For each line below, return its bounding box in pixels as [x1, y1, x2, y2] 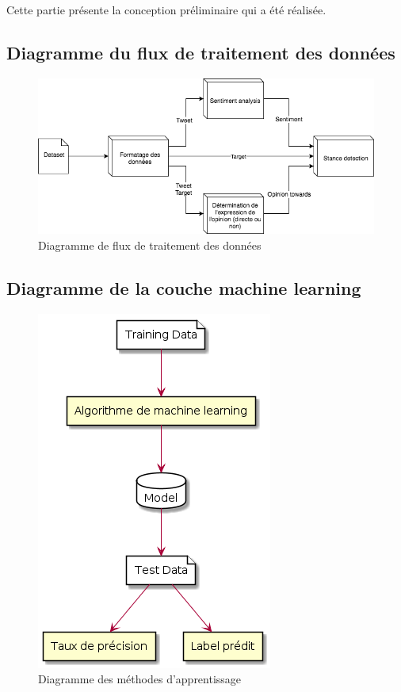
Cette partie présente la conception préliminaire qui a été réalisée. [6, 2, 327, 17]
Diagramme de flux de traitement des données [38, 236, 262, 253]
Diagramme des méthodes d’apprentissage [38, 671, 242, 687]
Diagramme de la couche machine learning [6, 275, 361, 300]
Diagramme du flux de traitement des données [6, 40, 395, 64]
